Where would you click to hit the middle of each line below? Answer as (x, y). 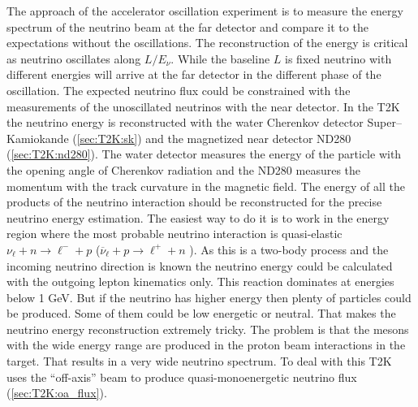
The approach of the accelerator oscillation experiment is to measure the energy (205, 11)
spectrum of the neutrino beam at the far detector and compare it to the (187, 26)
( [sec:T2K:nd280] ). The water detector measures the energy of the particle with (204, 154)
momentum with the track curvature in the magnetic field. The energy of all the (206, 186)
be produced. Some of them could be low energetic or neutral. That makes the (201, 313)
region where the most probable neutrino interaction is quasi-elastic (175, 234)
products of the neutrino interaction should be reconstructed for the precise (194, 202)
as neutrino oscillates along (74, 58)
